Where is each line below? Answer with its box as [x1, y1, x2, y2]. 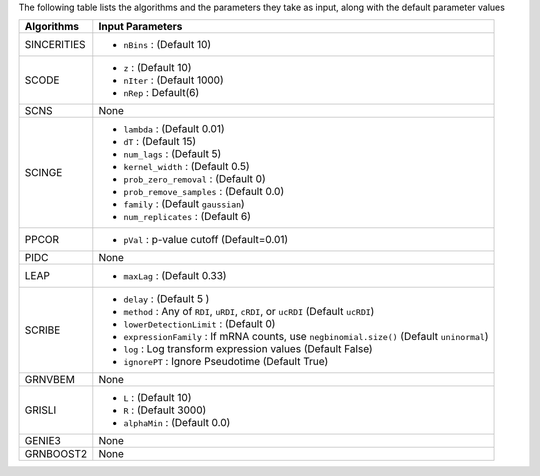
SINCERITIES [24, 38, 86, 52]
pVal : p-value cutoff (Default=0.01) [123, 233, 289, 247]
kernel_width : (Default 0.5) [123, 160, 250, 174]
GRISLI [24, 403, 57, 417]
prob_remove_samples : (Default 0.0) [123, 185, 285, 199]
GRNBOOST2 [24, 447, 88, 461]
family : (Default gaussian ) [123, 197, 245, 211]
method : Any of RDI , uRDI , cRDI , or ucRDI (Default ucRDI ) [123, 305, 375, 319]
